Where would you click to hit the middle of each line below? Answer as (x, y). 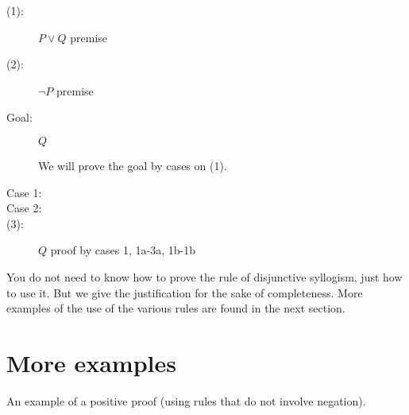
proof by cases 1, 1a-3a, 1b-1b (123, 250)
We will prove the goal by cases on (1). (133, 165)
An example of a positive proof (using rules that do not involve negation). (186, 400)
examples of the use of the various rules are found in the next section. (176, 308)
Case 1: (24, 192)
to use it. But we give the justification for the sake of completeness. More (185, 292)
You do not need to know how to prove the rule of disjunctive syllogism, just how (204, 276)
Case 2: (24, 208)
